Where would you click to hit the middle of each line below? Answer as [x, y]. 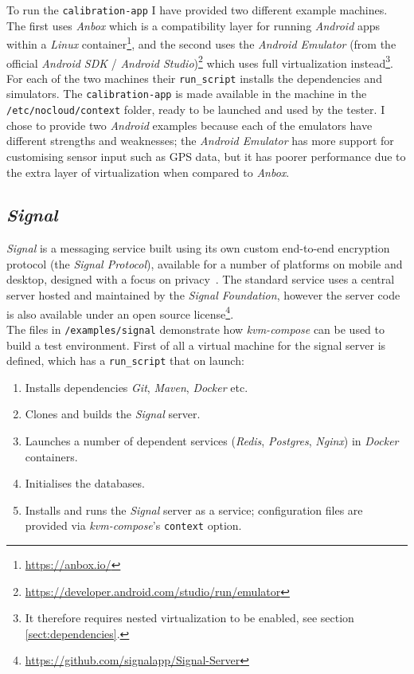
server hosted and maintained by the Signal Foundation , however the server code [203, 295]
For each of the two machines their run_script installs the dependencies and [194, 78]
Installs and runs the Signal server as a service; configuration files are [194, 509]
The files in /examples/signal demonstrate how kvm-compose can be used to [196, 329]
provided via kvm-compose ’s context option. [133, 525]
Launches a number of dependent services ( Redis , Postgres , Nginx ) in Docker [212, 441]
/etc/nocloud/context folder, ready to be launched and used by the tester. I [196, 110]
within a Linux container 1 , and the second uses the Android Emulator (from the [201, 43]
